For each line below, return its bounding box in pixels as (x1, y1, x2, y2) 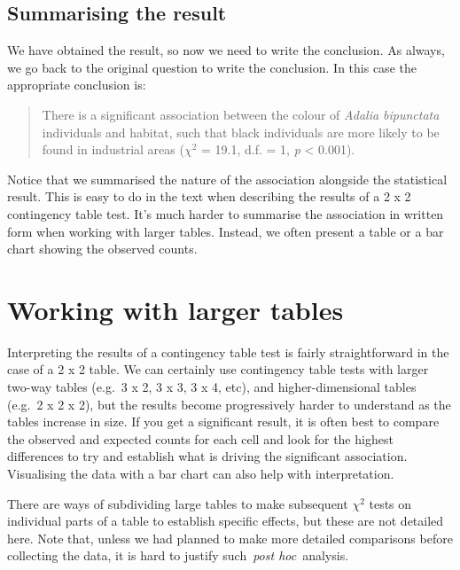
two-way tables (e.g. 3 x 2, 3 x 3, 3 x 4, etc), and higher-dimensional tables (7, 378, 417, 396)
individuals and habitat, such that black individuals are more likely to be (42, 122, 440, 141)
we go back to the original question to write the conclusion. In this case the (7, 58, 417, 76)
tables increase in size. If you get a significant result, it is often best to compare (7, 412, 440, 431)
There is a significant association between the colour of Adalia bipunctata (42, 105, 440, 123)
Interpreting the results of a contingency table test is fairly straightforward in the (7, 342, 449, 361)
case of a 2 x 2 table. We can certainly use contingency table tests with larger (7, 360, 429, 379)
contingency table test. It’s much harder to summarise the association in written (7, 204, 444, 223)
